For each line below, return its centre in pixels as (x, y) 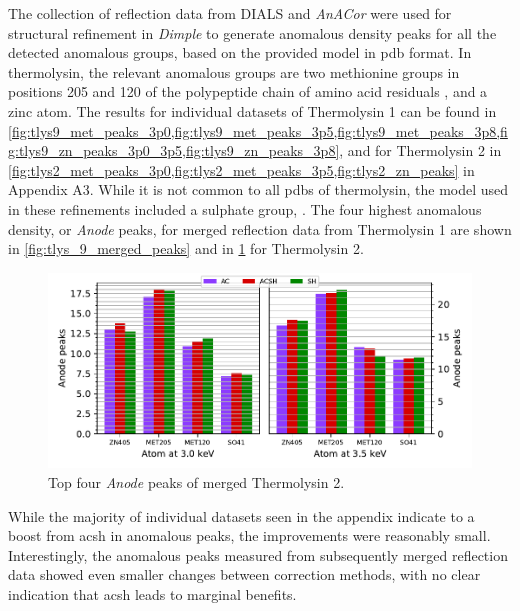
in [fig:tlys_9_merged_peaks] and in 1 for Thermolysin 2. (186, 248)
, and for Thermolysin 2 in (420, 150)
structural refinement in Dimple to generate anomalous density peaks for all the (252, 32)
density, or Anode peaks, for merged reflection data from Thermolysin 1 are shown (260, 228)
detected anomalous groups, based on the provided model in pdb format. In (240, 52)
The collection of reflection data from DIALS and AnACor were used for (230, 13)
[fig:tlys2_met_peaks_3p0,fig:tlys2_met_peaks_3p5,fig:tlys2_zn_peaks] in (241, 169)
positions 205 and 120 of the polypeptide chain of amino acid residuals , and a (248, 91)
